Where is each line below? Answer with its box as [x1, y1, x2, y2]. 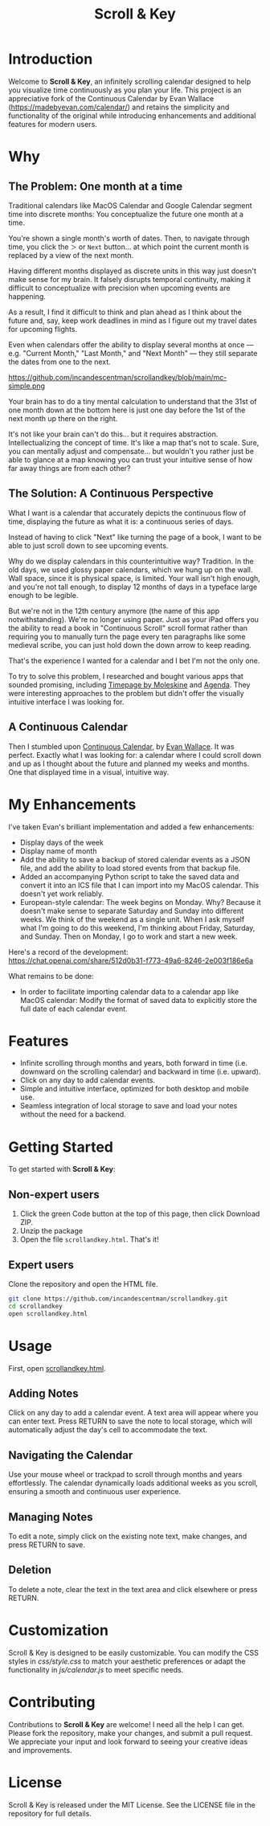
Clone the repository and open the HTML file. [8, 1279, 158, 1288]
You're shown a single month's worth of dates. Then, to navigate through [8, 233, 251, 243]
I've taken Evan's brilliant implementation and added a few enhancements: [8, 821, 255, 832]
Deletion [8, 1563, 52, 1577]
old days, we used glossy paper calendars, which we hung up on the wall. [8, 564, 253, 575]
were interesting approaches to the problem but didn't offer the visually [8, 688, 244, 698]
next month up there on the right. [8, 413, 118, 423]
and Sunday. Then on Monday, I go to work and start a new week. [19, 931, 238, 941]
